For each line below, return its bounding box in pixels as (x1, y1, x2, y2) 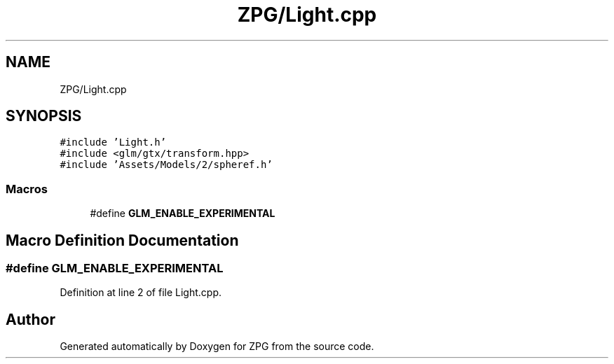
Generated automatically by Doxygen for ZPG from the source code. (60, 340, 374, 353)
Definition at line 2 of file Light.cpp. (60, 286, 222, 299)
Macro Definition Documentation (6, 231, 239, 249)
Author (6, 310, 55, 328)
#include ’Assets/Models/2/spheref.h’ (60, 159, 273, 171)
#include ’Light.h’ (60, 136, 167, 148)
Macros (6, 181, 48, 196)
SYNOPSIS (6, 107, 82, 125)
